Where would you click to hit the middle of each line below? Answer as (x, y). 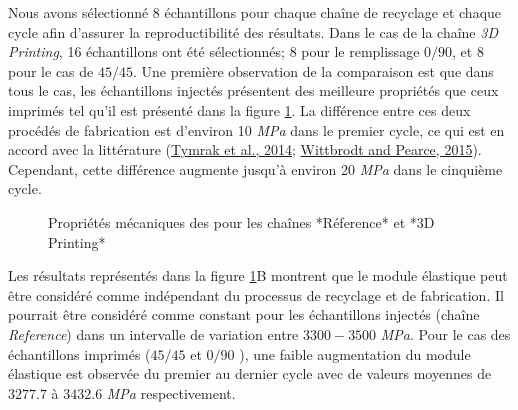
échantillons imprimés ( (79, 353)
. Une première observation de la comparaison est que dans (313, 70)
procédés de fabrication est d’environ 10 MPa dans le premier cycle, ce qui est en (256, 129)
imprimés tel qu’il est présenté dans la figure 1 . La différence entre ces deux (239, 109)
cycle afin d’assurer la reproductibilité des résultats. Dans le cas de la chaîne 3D (253, 31)
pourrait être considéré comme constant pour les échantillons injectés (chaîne (244, 314)
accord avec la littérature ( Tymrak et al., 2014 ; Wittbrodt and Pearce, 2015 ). (245, 149)
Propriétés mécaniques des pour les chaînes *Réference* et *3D (241, 221)
